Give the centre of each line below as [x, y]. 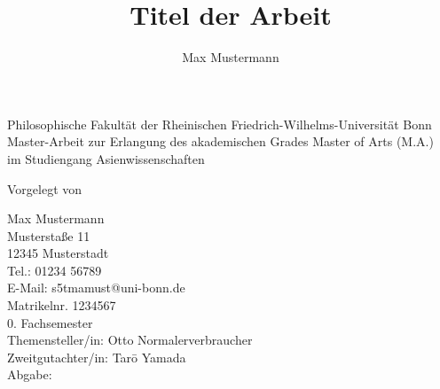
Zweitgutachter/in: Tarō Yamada [97, 357]
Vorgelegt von [45, 188]
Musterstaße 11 [49, 235]
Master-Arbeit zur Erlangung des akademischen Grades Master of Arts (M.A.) [220, 141]
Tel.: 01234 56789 [55, 270]
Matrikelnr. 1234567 [62, 305]
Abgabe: [30, 374]
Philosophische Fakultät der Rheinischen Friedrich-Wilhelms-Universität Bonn [220, 124]
